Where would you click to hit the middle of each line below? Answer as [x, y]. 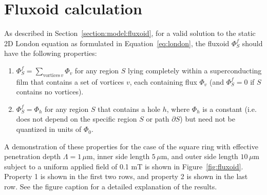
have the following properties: [51, 53]
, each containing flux [163, 81]
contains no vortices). [50, 92]
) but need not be [208, 119]
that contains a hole [129, 109]
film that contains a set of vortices [70, 81]
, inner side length [121, 156]
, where [178, 109]
